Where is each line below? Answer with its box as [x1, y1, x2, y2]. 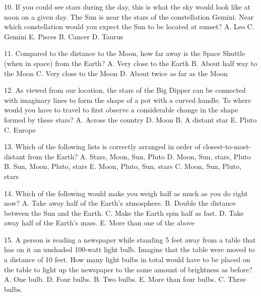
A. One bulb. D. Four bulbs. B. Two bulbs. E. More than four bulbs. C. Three [4, 274, 246, 284]
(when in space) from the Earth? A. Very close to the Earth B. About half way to [4, 57, 257, 68]
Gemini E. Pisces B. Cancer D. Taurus [4, 31, 123, 41]
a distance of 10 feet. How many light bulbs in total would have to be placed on [4, 254, 250, 265]
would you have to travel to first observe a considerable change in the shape [4, 104, 238, 115]
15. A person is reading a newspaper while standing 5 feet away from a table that [4, 234, 256, 245]
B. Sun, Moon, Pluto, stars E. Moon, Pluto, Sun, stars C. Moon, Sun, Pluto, [4, 161, 241, 171]
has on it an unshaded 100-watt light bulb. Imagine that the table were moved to [4, 244, 255, 255]
